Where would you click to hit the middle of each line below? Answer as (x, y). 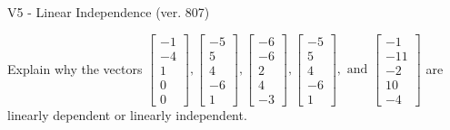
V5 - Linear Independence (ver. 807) (109, 12)
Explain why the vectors (75, 68)
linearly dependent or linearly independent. (127, 114)
